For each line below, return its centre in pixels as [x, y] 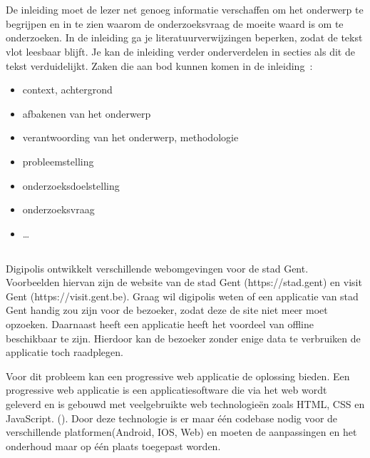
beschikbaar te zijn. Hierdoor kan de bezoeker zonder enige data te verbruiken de [183, 338]
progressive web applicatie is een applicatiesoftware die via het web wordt [166, 390]
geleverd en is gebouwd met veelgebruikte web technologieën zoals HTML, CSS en [185, 404]
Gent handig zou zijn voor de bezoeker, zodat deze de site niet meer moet [167, 310]
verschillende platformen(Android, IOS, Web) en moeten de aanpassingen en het [181, 432]
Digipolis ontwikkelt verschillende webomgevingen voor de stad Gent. [157, 268]
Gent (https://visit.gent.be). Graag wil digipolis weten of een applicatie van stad [182, 296]
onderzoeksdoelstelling [71, 185]
